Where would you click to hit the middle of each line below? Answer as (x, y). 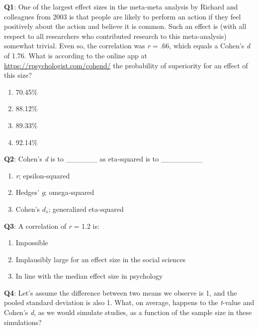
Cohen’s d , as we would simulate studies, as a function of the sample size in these (128, 312)
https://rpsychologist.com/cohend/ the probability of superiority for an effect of (126, 65)
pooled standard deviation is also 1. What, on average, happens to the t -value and (129, 302)
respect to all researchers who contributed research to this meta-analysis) (115, 36)
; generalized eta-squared (86, 209)
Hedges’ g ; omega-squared (55, 192)
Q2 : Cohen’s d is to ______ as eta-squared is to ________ (103, 159)
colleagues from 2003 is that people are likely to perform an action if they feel (123, 16)
